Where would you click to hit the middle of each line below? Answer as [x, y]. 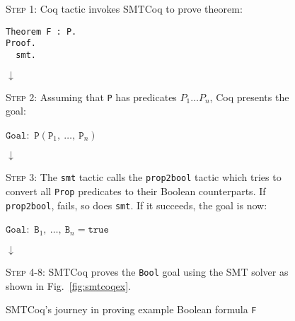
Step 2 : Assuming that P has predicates [91, 97]
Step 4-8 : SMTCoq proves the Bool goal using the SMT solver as [147, 271]
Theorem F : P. [41, 31]
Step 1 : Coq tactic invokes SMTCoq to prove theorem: [124, 8]
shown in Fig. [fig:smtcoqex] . [68, 285]
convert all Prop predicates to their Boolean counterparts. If [136, 191]
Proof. [21, 43]
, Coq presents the [249, 97]
